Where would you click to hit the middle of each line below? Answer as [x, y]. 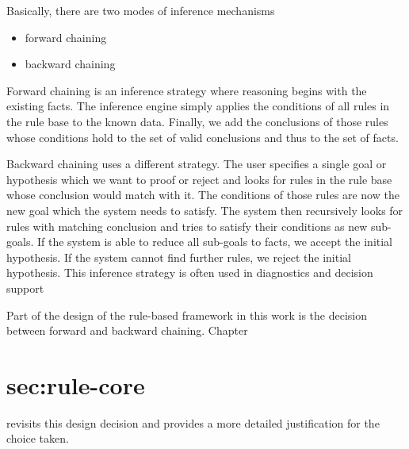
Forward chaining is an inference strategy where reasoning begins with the [187, 90]
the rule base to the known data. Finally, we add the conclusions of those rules [197, 121]
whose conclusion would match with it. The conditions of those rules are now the [203, 195]
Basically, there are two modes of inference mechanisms [141, 10]
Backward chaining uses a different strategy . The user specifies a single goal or [197, 164]
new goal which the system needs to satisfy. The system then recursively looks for [205, 210]
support [25, 288]
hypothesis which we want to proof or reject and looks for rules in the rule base [199, 179]
